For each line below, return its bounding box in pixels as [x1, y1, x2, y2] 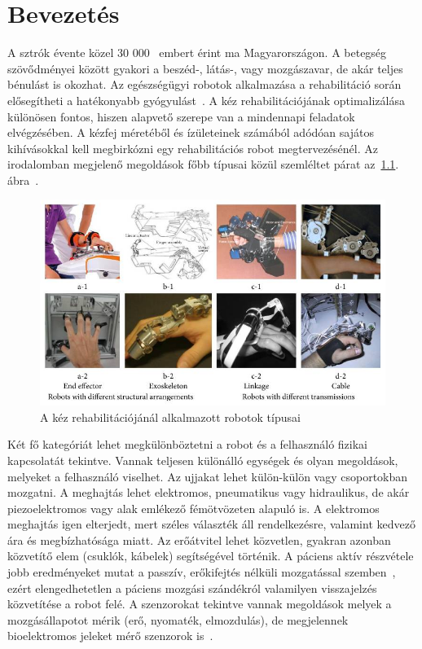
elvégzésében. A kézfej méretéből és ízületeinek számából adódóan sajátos [7, 124, 374, 141]
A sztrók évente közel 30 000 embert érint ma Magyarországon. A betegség [7, 44, 387, 61]
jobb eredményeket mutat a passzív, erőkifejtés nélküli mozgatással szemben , [7, 563, 396, 581]
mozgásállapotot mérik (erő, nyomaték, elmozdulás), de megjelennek [7, 611, 349, 628]
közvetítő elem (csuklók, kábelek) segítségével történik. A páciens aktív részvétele [7, 547, 414, 564]
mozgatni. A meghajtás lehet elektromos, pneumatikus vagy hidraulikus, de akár [7, 484, 410, 501]
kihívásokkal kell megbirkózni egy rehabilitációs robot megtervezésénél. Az [7, 139, 378, 156]
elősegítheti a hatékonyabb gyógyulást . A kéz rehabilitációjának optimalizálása [7, 91, 405, 108]
